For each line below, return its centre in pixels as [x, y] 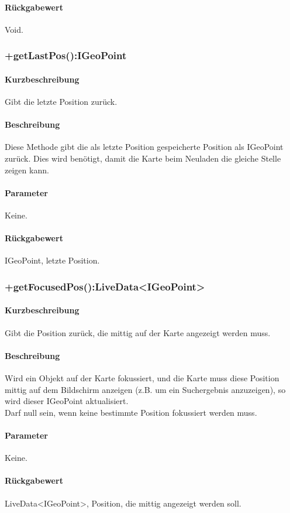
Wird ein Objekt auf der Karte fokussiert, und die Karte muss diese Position [142, 378]
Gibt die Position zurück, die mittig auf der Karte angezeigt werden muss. [138, 332]
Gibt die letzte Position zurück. [61, 102]
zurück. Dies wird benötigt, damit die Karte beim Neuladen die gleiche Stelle [143, 158]
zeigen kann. [27, 170]
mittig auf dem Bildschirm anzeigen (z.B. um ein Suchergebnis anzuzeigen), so [145, 389]
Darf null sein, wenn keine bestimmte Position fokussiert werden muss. [131, 412]
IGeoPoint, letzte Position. [52, 260]
